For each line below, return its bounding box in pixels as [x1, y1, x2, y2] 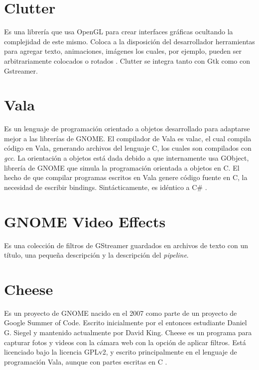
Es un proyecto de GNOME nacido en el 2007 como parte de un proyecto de [4, 307, 237, 318]
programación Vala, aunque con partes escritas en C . [4, 356, 167, 367]
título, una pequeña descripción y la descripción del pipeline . [4, 250, 189, 260]
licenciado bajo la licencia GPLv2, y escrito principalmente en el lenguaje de [4, 347, 237, 357]
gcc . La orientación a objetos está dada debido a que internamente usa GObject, [4, 153, 249, 163]
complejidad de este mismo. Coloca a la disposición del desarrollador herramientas [4, 36, 255, 46]
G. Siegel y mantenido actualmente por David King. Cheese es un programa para [4, 327, 252, 337]
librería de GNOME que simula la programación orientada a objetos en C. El [4, 162, 240, 173]
